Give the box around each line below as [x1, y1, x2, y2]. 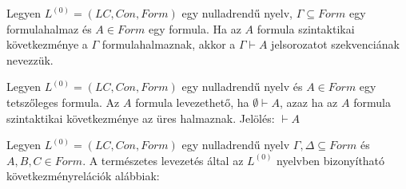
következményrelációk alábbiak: [6, 167, 160, 184]
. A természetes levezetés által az [82, 152, 244, 168]
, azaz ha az [280, 93, 338, 110]
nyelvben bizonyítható [277, 152, 385, 168]
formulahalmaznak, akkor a [101, 36, 236, 53]
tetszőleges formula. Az [6, 93, 120, 110]
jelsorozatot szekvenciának [271, 36, 400, 53]
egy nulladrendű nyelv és [181, 78, 303, 95]
